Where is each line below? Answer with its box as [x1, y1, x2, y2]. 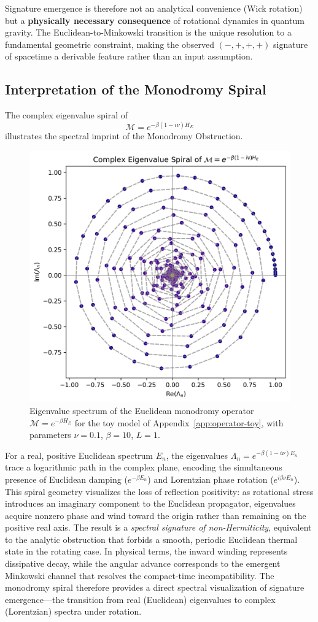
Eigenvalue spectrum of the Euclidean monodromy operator [29, 404, 254, 417]
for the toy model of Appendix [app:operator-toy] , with [74, 416, 284, 429]
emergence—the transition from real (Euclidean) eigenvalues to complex [5, 593, 276, 605]
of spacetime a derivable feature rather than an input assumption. [5, 50, 253, 63]
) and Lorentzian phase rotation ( [147, 472, 274, 485]
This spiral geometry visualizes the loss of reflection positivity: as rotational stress [5, 485, 314, 497]
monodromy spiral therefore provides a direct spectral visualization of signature [5, 581, 304, 594]
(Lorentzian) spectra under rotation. [5, 605, 142, 618]
